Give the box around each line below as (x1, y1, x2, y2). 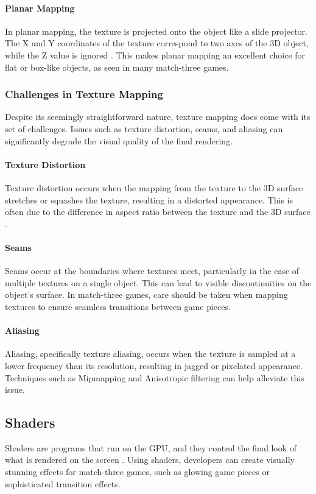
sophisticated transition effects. (5, 477, 121, 490)
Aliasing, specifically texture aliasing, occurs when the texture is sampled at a (5, 347, 296, 360)
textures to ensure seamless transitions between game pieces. (5, 300, 231, 312)
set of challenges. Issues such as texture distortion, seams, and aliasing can (5, 122, 283, 135)
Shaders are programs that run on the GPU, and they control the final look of (5, 441, 297, 454)
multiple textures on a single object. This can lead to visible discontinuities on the (5, 276, 312, 289)
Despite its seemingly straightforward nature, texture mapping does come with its (5, 110, 311, 123)
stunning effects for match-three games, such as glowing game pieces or (5, 465, 270, 478)
